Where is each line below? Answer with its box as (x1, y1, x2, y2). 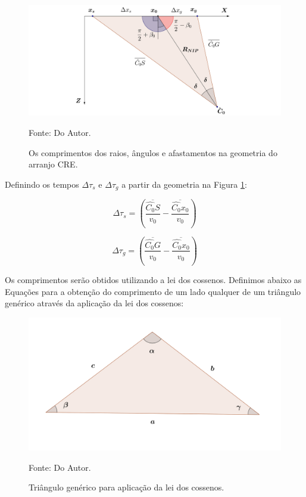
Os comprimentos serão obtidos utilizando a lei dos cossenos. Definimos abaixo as (5, 273, 302, 285)
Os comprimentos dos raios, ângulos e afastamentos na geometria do (29, 146, 277, 159)
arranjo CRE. (29, 158, 78, 170)
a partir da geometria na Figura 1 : (121, 178, 247, 190)
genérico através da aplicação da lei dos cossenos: (5, 297, 184, 309)
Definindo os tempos (5, 178, 79, 190)
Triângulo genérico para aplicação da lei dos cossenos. (29, 481, 224, 493)
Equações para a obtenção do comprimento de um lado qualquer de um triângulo (5, 285, 301, 297)
